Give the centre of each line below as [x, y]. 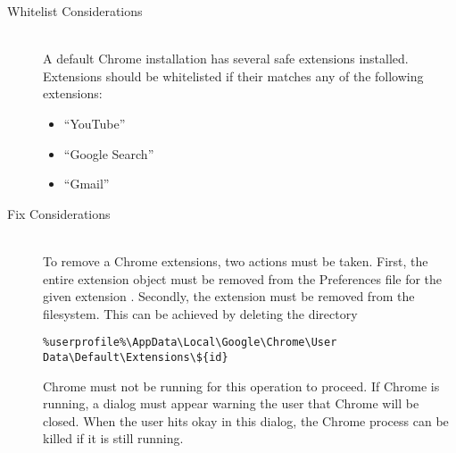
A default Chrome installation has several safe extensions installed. [226, 59]
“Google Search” [109, 153]
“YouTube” [95, 123]
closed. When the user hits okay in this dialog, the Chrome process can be [246, 420]
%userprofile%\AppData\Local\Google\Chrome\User [190, 343]
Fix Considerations [59, 213]
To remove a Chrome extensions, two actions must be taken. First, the [236, 260]
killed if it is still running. [113, 438]
